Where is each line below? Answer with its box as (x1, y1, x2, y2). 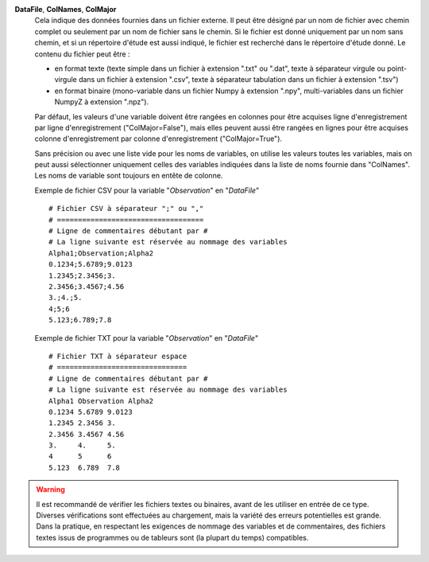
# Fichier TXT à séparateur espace (48, 351, 187, 361)
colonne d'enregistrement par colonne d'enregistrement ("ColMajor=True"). (34, 134, 282, 143)
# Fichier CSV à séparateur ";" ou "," (48, 204, 204, 213)
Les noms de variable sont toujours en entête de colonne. (34, 171, 223, 181)
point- (386, 64, 408, 73)
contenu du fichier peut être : (34, 49, 130, 59)
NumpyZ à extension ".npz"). (54, 97, 149, 107)
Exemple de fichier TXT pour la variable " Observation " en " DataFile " (34, 333, 258, 342)
